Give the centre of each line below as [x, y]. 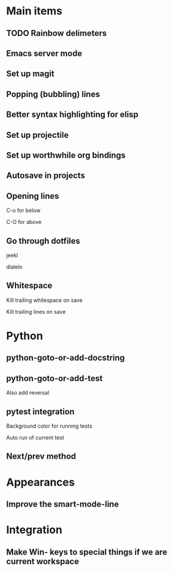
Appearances [40, 482]
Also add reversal [28, 393]
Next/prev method [41, 456]
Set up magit [31, 74]
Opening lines [33, 196]
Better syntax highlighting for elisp [72, 115]
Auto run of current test [35, 437]
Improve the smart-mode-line [63, 504]
